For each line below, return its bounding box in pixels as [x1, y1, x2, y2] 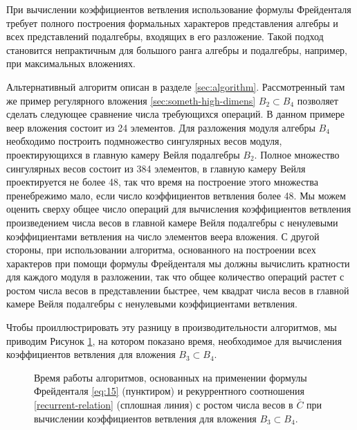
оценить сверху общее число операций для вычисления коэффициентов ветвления [6, 201, 351, 216]
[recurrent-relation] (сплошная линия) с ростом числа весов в [34, 397, 293, 412]
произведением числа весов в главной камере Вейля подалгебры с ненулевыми [6, 215, 338, 229]
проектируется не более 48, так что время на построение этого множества [6, 174, 318, 189]
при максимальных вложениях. [6, 56, 136, 71]
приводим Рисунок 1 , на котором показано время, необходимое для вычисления [6, 333, 342, 348]
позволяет [297, 93, 338, 107]
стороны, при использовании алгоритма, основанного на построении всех [6, 242, 316, 257]
